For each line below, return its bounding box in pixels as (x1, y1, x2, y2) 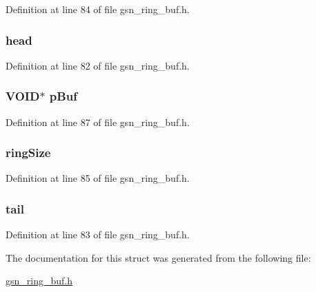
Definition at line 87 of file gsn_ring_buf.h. (6, 114, 190, 129)
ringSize (6, 144, 51, 161)
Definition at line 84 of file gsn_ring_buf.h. (6, 2, 190, 16)
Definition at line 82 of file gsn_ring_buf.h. (6, 58, 190, 72)
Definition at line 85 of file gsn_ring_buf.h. (6, 171, 190, 185)
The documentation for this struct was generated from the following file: (6, 250, 311, 264)
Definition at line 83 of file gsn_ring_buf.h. (6, 227, 190, 242)
